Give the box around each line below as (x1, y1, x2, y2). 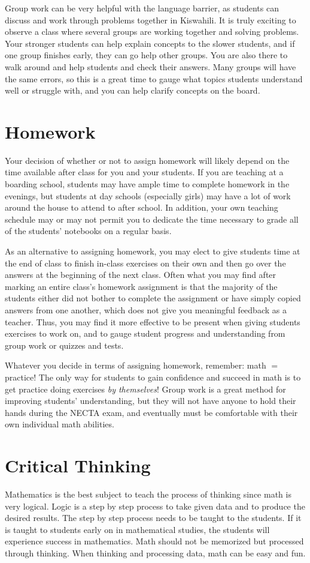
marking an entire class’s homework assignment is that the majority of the (5, 280, 278, 292)
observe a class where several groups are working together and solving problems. (5, 25, 299, 38)
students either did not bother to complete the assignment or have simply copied (5, 292, 301, 304)
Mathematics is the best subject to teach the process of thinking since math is (5, 488, 291, 501)
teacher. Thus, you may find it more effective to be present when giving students (5, 315, 300, 328)
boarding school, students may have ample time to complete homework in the (5, 178, 290, 190)
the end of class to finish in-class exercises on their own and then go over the (5, 256, 286, 269)
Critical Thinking (5, 453, 151, 478)
